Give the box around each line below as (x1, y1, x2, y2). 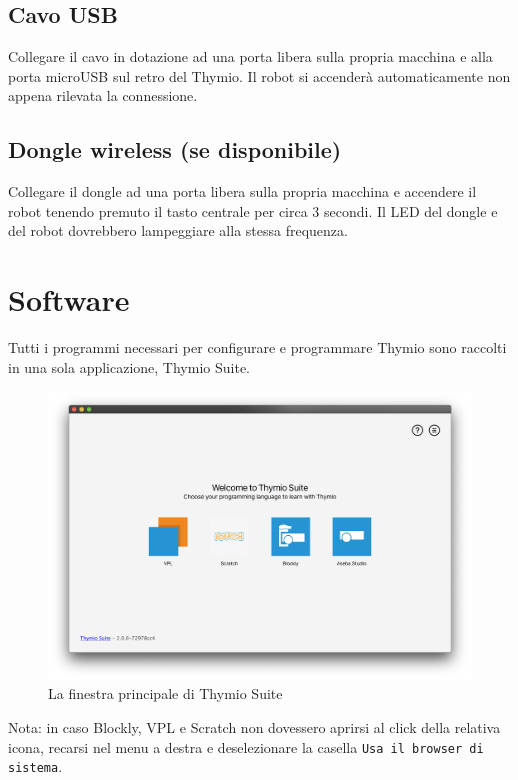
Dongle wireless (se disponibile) (8, 134, 342, 165)
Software (8, 279, 130, 320)
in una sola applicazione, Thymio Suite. (8, 356, 250, 377)
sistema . (8, 756, 63, 777)
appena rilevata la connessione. (8, 85, 198, 106)
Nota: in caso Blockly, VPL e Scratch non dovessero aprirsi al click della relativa (8, 717, 501, 738)
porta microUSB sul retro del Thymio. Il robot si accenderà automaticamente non (8, 65, 511, 86)
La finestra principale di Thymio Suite (48, 683, 283, 704)
